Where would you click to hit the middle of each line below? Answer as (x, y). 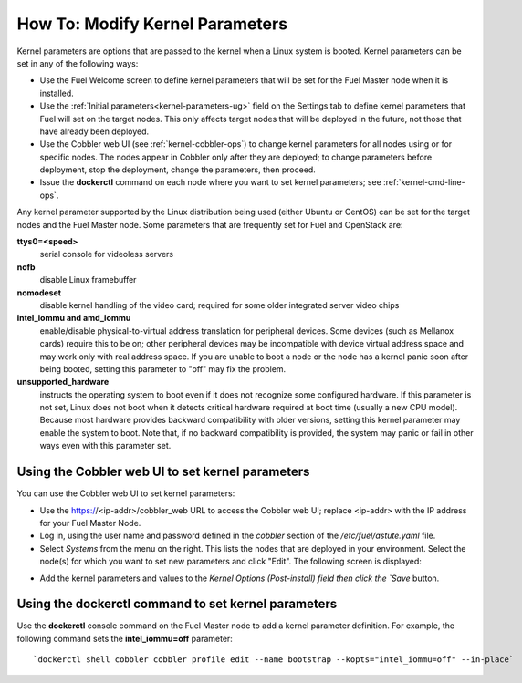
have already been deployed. (94, 131)
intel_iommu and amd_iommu (74, 318)
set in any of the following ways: (78, 63)
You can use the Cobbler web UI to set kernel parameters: (126, 493)
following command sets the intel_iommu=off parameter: (125, 638)
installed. (57, 93)
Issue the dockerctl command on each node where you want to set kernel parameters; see (211, 182)
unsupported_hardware (63, 382)
